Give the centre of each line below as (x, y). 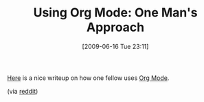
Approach (115, 27)
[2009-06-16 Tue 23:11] (115, 46)
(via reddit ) (23, 91)
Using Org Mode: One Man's (115, 13)
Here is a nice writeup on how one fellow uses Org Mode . (88, 78)
